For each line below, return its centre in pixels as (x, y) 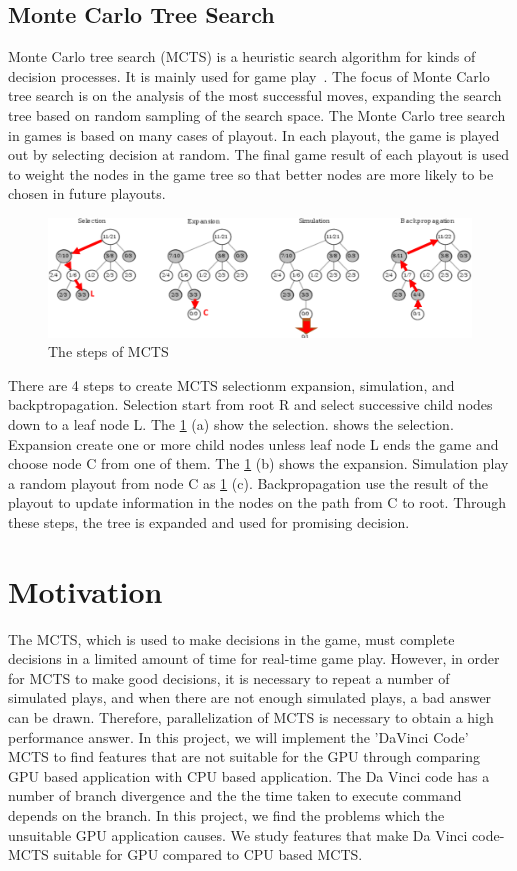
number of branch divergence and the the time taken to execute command (235, 795)
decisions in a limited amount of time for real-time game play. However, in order (254, 658)
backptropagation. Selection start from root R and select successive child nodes (250, 404)
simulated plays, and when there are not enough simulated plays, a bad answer (250, 697)
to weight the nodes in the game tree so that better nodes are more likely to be (251, 173)
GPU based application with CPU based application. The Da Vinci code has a (249, 775)
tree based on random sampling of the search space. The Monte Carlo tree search (257, 114)
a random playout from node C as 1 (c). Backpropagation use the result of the (248, 482)
